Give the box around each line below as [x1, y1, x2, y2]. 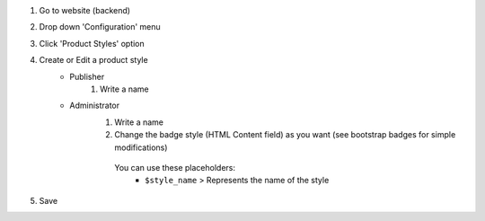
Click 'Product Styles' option [39, 38, 145, 49]
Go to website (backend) [39, 5, 130, 15]
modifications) [114, 142, 168, 153]
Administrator [69, 100, 120, 111]
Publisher [69, 71, 105, 82]
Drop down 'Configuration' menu [39, 22, 161, 32]
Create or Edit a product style [39, 55, 148, 66]
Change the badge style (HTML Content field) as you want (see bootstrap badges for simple [114, 129, 456, 140]
